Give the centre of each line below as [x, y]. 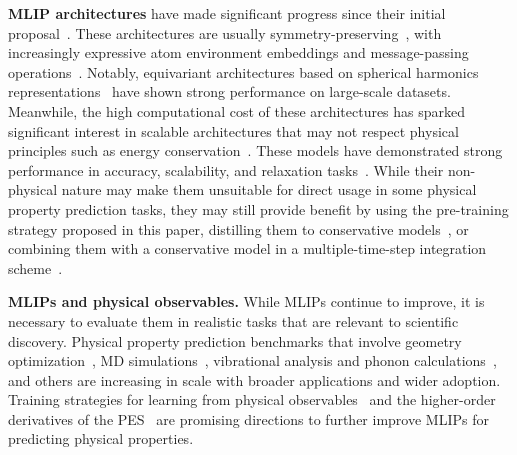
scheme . [35, 267]
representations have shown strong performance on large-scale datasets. [229, 91]
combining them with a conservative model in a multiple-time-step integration [247, 248]
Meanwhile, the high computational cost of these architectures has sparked [237, 110]
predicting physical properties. [101, 438]
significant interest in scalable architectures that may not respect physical [233, 130]
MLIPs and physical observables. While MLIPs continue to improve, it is [246, 301]
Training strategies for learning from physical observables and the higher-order [252, 399]
